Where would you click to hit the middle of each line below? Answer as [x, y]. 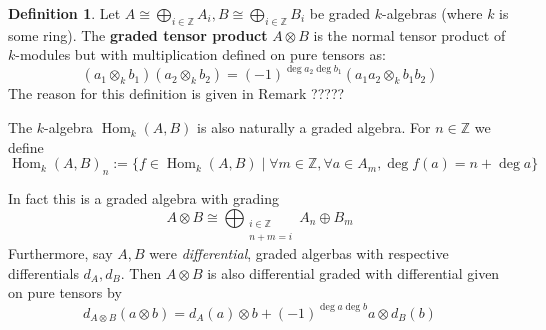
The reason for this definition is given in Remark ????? [176, 93]
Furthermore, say [60, 253]
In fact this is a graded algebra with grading [143, 198]
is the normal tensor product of [409, 34]
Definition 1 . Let [64, 13]
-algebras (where [432, 13]
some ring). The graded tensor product [138, 34]
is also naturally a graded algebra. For [314, 127]
